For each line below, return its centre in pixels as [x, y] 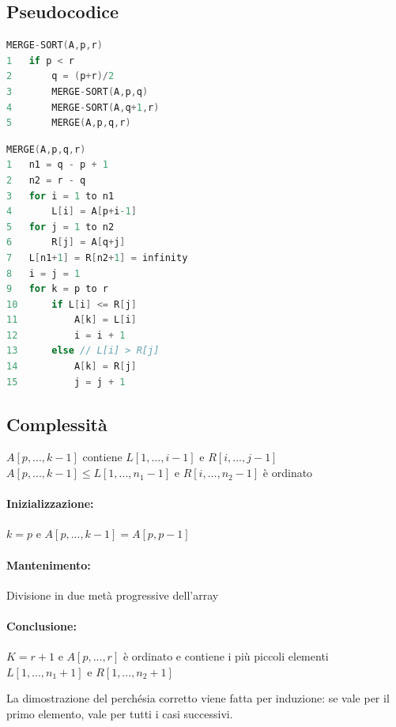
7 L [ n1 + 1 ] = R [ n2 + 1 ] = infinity [97, 257]
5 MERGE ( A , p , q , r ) [69, 123]
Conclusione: [41, 626]
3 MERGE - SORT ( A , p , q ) [77, 91]
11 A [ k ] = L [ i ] [72, 320]
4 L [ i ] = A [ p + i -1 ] [72, 212]
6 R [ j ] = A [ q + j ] [66, 242]
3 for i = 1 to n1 [60, 196]
